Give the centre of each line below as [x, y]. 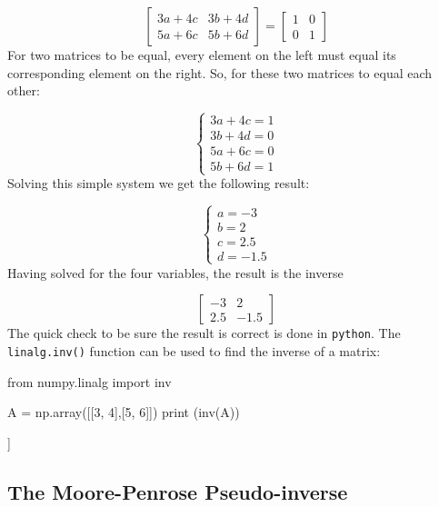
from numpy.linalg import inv [90, 381]
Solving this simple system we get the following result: [159, 183]
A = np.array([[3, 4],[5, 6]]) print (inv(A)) [124, 412]
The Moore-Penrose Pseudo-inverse [178, 491]
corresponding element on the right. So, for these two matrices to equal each [220, 72]
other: [24, 90]
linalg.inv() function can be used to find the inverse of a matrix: [194, 350]
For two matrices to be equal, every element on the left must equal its [202, 55]
